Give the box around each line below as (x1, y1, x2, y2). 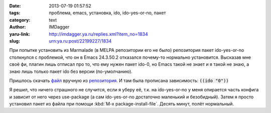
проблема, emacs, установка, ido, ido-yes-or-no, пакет (49, 10, 166, 16)
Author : (9, 24, 26, 30)
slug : (9, 38, 20, 44)
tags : (9, 10, 21, 16)
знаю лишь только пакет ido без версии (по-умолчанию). (9, 68, 132, 74)
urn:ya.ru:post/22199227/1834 (49, 38, 112, 44)
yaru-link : (9, 31, 30, 37)
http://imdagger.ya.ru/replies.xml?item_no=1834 (49, 31, 148, 37)
